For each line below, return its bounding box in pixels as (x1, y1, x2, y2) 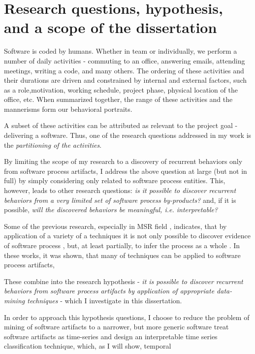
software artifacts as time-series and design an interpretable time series (4, 331, 218, 341)
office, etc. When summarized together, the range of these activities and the (4, 94, 233, 104)
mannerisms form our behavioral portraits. (4, 103, 132, 114)
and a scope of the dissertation (4, 17, 217, 37)
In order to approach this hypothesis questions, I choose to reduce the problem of (4, 312, 250, 322)
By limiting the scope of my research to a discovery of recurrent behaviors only (4, 156, 243, 166)
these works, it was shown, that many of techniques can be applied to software (4, 250, 241, 260)
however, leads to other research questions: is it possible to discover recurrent (4, 185, 236, 195)
